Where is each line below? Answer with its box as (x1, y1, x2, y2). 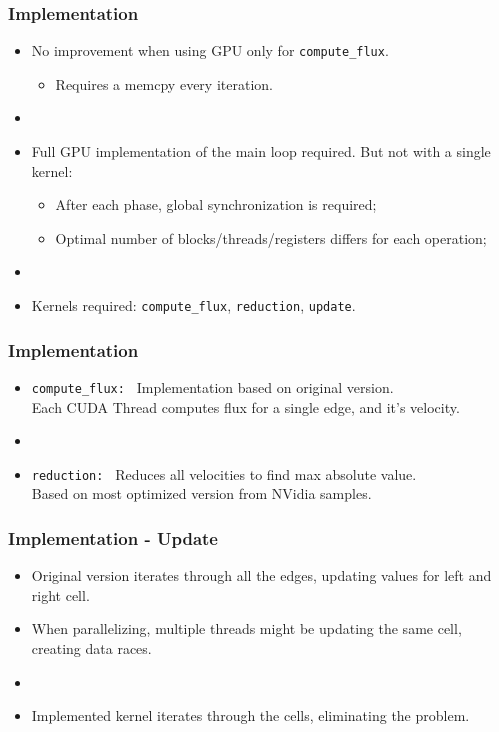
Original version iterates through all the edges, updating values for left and (31, 565, 492, 586)
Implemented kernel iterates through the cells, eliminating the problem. (31, 705, 470, 726)
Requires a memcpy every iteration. (55, 73, 273, 94)
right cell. (31, 584, 90, 605)
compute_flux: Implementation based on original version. (31, 376, 394, 397)
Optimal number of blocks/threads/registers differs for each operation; (55, 227, 487, 248)
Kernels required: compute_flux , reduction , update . (31, 295, 356, 316)
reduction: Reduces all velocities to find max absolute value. (31, 463, 417, 484)
